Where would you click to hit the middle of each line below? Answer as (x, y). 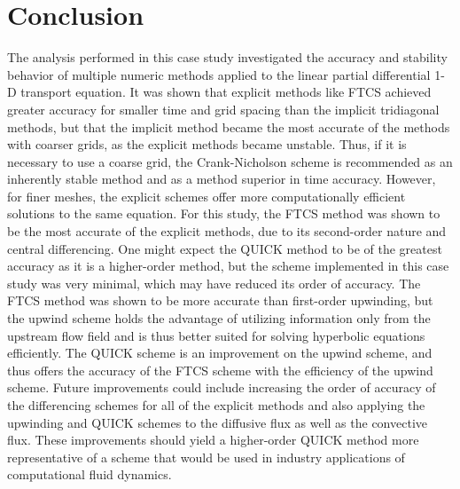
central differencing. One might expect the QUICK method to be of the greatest (225, 248)
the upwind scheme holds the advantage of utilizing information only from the (219, 318)
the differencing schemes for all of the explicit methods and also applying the (216, 405)
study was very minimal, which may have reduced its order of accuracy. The (214, 283)
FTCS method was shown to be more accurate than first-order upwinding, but (220, 300)
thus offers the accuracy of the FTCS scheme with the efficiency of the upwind (220, 370)
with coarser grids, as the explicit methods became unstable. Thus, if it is (207, 144)
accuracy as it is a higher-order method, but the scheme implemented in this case (228, 266)
